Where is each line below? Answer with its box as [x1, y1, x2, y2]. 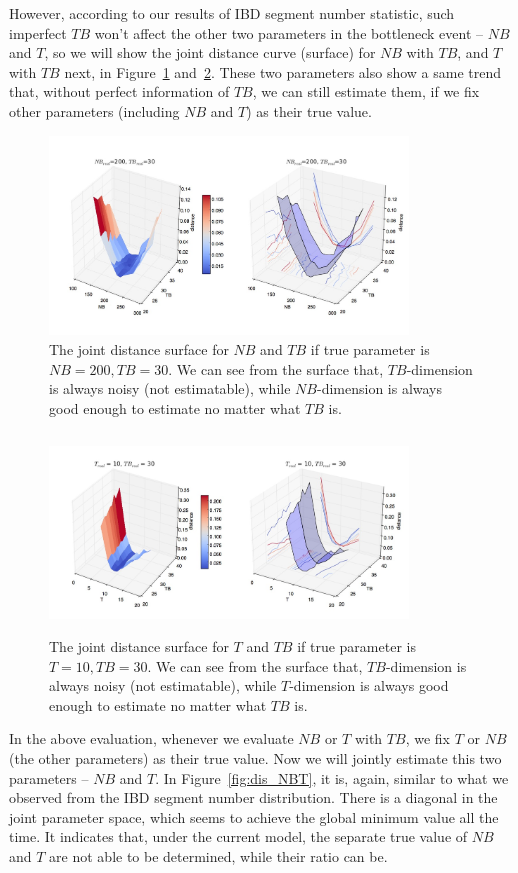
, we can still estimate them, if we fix [252, 81, 480, 102]
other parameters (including [9, 100, 180, 121]
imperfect [9, 22, 67, 43]
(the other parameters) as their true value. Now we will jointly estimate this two [9, 748, 502, 769]
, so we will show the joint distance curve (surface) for [44, 42, 376, 63]
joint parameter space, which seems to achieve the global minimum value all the [9, 806, 499, 827]
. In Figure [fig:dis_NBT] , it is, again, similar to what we [155, 767, 509, 788]
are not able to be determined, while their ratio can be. [49, 846, 388, 867]
